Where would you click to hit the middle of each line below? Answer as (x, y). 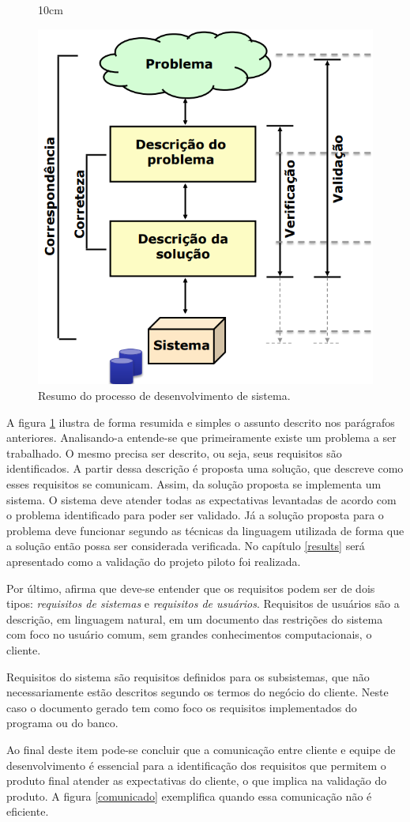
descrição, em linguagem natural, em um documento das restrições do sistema (195, 618)
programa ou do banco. (62, 723)
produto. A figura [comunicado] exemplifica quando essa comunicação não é (189, 796)
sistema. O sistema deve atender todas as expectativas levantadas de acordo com (201, 499)
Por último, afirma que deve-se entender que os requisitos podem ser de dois (191, 588)
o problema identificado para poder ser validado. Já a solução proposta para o (195, 515)
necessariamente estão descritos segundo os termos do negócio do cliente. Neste (197, 692)
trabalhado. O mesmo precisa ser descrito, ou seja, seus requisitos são (174, 452)
